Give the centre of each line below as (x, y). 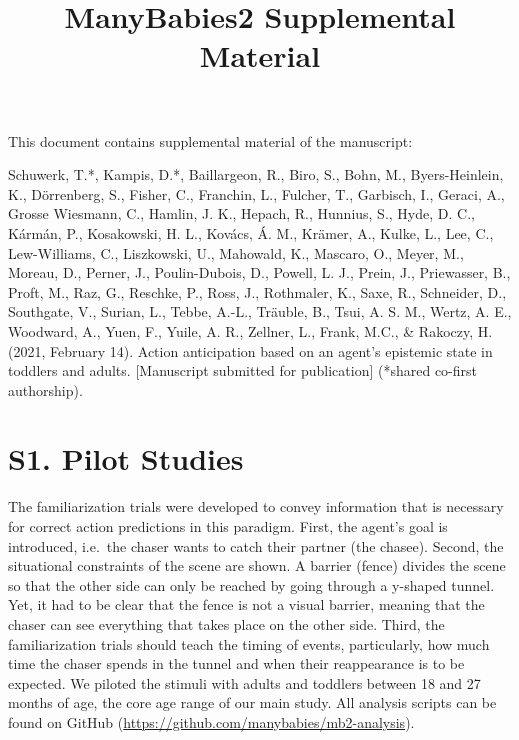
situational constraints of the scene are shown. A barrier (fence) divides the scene (257, 565)
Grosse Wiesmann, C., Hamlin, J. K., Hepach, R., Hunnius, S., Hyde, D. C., (241, 213)
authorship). (45, 389)
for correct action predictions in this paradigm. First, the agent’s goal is (228, 526)
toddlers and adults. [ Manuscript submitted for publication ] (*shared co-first (242, 370)
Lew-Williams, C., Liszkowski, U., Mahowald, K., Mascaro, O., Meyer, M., (236, 252)
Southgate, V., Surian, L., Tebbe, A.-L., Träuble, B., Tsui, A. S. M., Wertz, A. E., (260, 311)
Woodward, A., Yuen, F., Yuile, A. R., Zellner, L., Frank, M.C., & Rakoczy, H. (250, 330)
